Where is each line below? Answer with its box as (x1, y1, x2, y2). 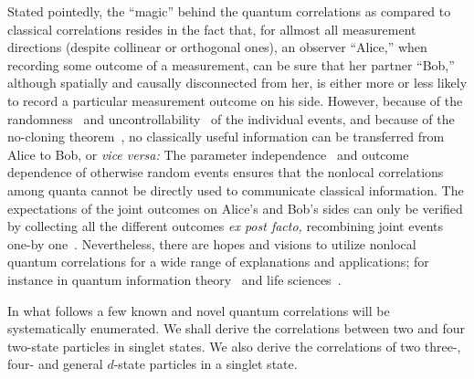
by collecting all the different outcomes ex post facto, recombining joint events (7, 216, 444, 236)
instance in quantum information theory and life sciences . (7, 269, 342, 289)
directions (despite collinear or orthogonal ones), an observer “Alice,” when (7, 37, 427, 57)
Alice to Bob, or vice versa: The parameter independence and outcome (7, 144, 409, 163)
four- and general (7, 354, 103, 374)
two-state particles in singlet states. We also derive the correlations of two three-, (7, 336, 461, 355)
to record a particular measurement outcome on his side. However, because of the (7, 90, 463, 110)
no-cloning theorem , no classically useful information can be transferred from (7, 127, 445, 146)
